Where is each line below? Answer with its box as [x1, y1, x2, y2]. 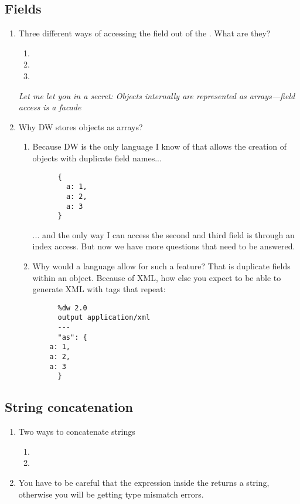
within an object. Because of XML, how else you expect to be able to [32, 271, 281, 283]
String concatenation [5, 398, 133, 416]
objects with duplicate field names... [32, 151, 162, 164]
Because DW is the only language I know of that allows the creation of [32, 140, 287, 153]
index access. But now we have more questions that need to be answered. [32, 240, 295, 252]
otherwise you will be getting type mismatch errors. [18, 488, 204, 500]
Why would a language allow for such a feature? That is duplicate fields [32, 260, 291, 272]
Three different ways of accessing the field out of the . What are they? [18, 27, 271, 39]
